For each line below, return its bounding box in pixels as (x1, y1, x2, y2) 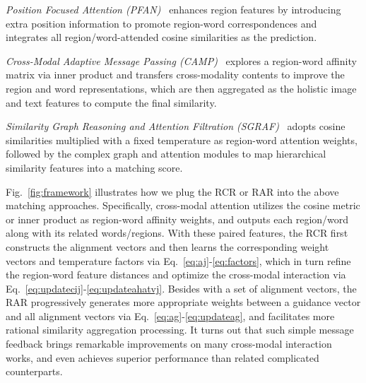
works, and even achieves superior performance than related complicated (6, 350, 319, 365)
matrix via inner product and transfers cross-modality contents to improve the (6, 67, 345, 82)
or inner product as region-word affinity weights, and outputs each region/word (6, 211, 349, 226)
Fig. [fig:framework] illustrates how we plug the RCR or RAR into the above (6, 184, 339, 199)
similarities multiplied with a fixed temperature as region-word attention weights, (6, 132, 358, 147)
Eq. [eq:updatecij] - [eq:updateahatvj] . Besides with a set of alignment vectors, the (6, 281, 357, 295)
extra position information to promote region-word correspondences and (6, 16, 317, 30)
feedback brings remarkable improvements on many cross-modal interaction (6, 336, 332, 351)
